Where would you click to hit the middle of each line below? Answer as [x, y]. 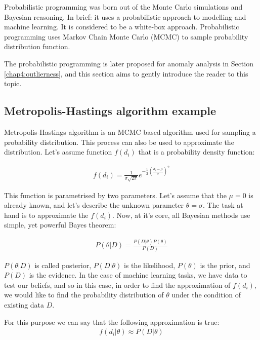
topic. [13, 83]
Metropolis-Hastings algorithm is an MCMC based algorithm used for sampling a [130, 131]
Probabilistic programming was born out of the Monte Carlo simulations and [123, 7]
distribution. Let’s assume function [58, 152]
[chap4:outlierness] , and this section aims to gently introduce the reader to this [126, 73]
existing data [24, 304]
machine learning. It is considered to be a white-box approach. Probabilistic [122, 27]
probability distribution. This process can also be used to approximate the [119, 142]
